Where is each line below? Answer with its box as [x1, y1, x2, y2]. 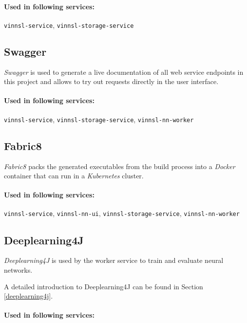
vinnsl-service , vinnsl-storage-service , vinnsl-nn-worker [4, 114, 194, 124]
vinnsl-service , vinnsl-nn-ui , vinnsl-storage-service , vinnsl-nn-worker [4, 208, 240, 218]
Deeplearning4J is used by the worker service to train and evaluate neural [4, 255, 224, 265]
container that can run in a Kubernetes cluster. [4, 171, 144, 181]
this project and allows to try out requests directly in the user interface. [4, 76, 219, 86]
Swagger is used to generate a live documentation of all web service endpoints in [4, 66, 244, 77]
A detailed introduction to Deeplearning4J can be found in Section [4, 281, 203, 291]
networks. [4, 264, 33, 275]
